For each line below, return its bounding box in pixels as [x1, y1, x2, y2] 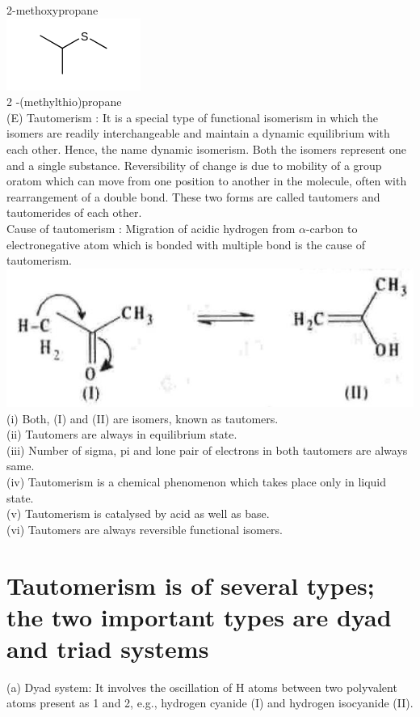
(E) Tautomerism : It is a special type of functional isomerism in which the [6, 108, 378, 125]
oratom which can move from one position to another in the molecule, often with [6, 172, 407, 189]
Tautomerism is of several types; [6, 568, 375, 601]
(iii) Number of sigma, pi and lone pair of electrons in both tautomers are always [6, 441, 408, 458]
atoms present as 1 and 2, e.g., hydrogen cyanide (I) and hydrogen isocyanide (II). [6, 694, 414, 711]
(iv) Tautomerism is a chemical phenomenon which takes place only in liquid [6, 473, 387, 490]
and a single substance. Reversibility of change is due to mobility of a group [6, 156, 382, 173]
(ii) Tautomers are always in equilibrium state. [6, 426, 237, 443]
